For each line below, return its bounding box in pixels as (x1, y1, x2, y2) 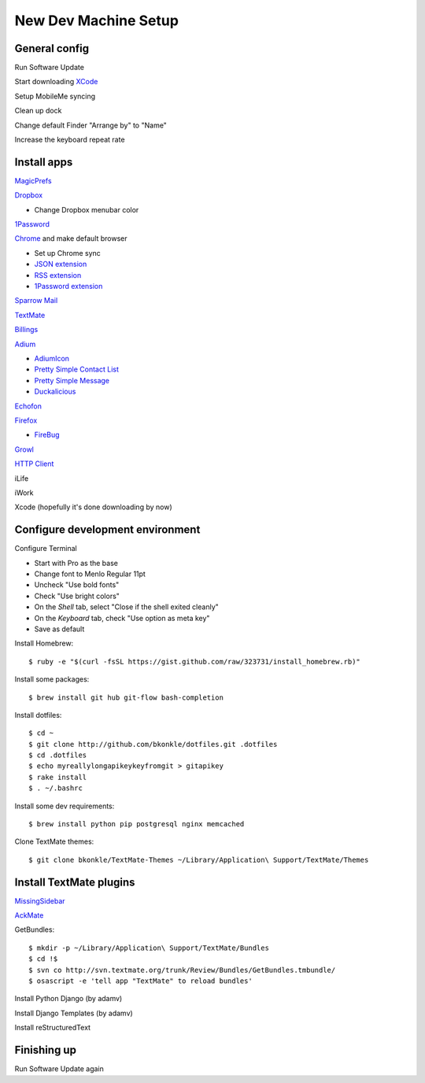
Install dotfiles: (14, 710, 62, 719)
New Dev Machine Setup (14, 12, 179, 29)
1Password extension (34, 282, 103, 291)
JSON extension (34, 260, 87, 269)
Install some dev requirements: (14, 801, 115, 811)
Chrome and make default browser (14, 234, 128, 243)
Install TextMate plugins (14, 875, 135, 889)
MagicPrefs (14, 176, 52, 185)
